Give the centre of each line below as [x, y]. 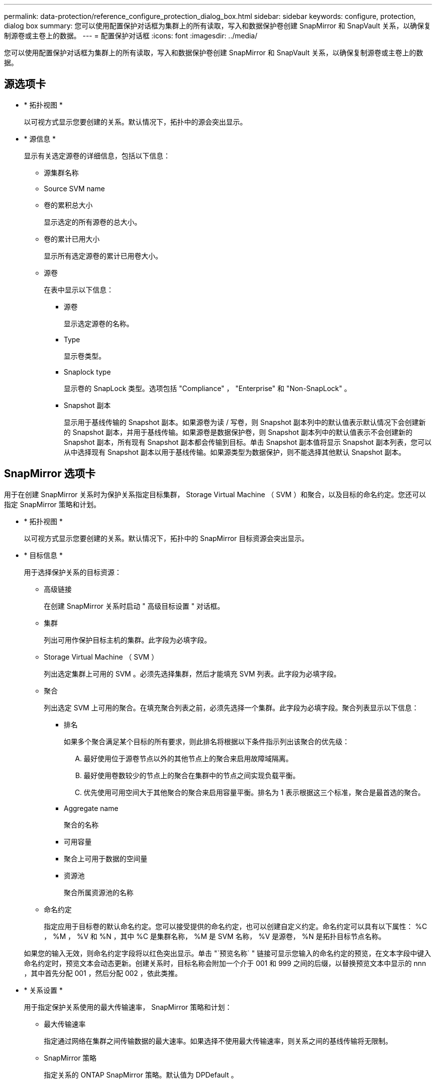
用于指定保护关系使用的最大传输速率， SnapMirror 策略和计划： [128, 1007]
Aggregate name [91, 808]
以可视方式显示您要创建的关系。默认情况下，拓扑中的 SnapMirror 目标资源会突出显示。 [166, 538]
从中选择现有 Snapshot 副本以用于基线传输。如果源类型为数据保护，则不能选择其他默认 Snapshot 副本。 [235, 452]
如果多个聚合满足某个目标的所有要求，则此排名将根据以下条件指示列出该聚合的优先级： [207, 741]
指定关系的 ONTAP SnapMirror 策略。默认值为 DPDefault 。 [141, 1075]
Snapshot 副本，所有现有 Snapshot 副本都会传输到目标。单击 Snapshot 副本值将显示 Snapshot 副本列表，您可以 [248, 442]
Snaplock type [87, 372]
